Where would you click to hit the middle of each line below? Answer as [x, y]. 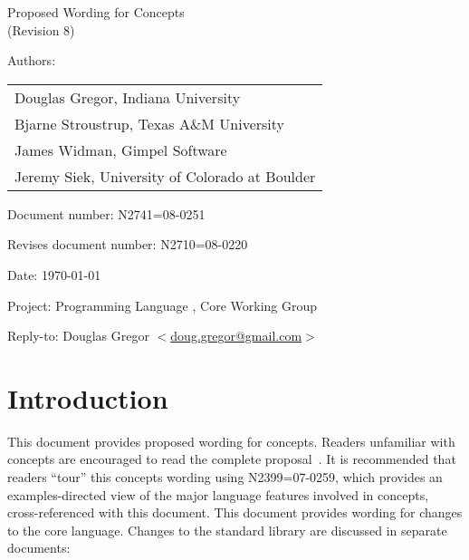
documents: [39, 548]
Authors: [32, 60]
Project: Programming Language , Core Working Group [163, 305]
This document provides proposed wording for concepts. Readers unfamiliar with [231, 441]
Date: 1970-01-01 [54, 274]
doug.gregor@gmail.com [236, 336]
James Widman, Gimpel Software [121, 150]
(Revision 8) [41, 29]
